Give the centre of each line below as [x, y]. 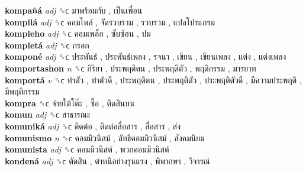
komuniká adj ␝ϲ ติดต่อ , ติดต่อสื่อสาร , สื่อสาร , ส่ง [93, 126]
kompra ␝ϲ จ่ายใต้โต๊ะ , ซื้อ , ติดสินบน [70, 103]
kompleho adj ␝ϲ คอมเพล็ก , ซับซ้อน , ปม [78, 33]
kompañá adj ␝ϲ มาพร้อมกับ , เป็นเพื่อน [74, 10]
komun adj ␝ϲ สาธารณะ [48, 114]
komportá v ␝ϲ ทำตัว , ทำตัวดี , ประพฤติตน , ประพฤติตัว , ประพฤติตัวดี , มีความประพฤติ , [153, 79]
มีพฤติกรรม [22, 91]
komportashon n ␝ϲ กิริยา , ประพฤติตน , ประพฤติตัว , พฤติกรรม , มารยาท [131, 68]
